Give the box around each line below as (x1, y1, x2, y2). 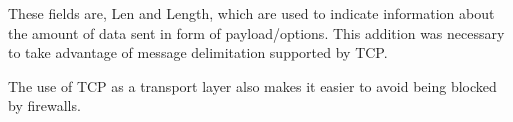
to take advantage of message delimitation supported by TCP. (8, 42, 388, 63)
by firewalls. (8, 95, 81, 116)
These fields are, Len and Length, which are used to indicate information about (8, 3, 495, 23)
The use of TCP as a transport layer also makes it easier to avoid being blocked (8, 75, 497, 96)
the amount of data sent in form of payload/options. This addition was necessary (8, 22, 505, 43)
